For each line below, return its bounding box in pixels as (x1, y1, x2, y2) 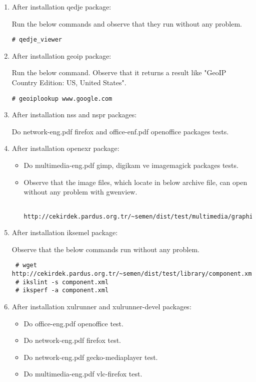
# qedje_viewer (11, 36, 62, 44)
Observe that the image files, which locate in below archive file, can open (23, 176, 247, 187)
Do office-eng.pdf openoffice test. (23, 318, 123, 328)
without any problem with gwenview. (23, 186, 137, 197)
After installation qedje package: (11, 2, 111, 12)
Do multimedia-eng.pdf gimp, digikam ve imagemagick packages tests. (23, 160, 238, 170)
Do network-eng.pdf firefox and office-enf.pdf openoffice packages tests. (11, 126, 229, 136)
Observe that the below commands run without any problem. (11, 244, 199, 254)
